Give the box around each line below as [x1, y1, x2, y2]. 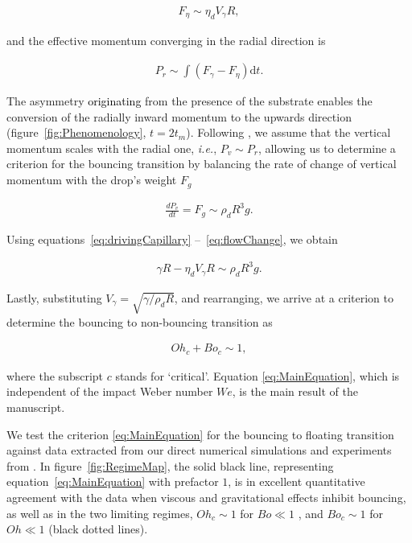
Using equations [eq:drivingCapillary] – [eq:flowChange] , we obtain [6, 231, 338, 248]
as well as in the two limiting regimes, [6, 504, 193, 521]
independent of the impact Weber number [6, 383, 213, 400]
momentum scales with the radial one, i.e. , [6, 139, 217, 156]
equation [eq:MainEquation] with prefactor [6, 473, 219, 490]
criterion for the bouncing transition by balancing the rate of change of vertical [6, 155, 397, 172]
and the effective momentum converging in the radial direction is [6, 32, 326, 49]
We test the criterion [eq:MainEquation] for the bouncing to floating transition [6, 426, 394, 442]
